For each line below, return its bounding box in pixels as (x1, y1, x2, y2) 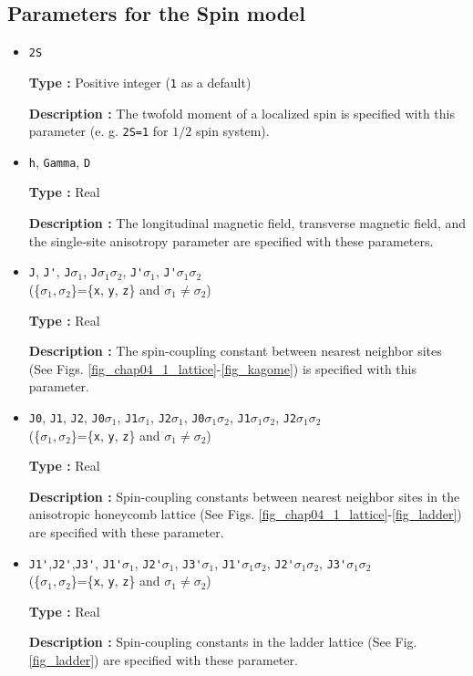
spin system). (195, 121, 270, 140)
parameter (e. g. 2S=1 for (28, 121, 169, 140)
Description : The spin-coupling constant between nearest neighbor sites (28, 341, 442, 360)
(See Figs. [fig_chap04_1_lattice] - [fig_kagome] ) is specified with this (28, 359, 416, 378)
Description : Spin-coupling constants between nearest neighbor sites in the (28, 486, 460, 505)
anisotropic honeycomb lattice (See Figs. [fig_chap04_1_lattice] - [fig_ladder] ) (28, 504, 462, 524)
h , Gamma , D (28, 151, 91, 171)
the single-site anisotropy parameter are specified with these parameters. (28, 231, 434, 250)
